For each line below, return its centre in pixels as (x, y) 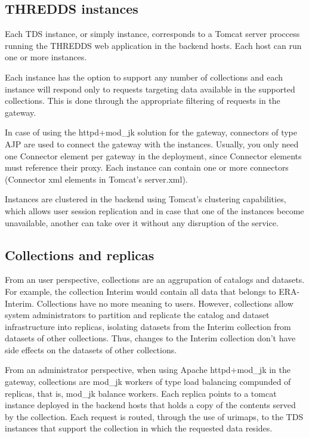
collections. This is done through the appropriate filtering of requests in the (143, 101)
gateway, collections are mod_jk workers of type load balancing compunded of (148, 382)
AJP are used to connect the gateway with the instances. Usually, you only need (152, 144)
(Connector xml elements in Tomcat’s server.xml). (96, 179)
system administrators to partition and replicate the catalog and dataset (137, 315)
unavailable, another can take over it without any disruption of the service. (142, 222)
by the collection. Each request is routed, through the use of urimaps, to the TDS (154, 416)
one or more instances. (46, 57)
